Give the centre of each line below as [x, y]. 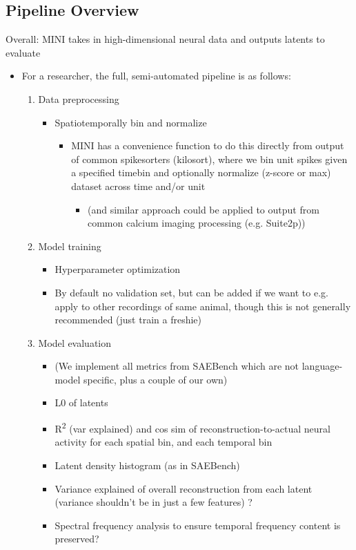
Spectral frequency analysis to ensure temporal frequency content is [198, 525]
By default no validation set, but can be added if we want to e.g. [191, 292]
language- [322, 366]
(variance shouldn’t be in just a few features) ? [154, 502]
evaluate [23, 52]
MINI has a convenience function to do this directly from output [208, 145]
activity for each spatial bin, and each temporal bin [164, 442]
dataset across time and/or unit [138, 186]
